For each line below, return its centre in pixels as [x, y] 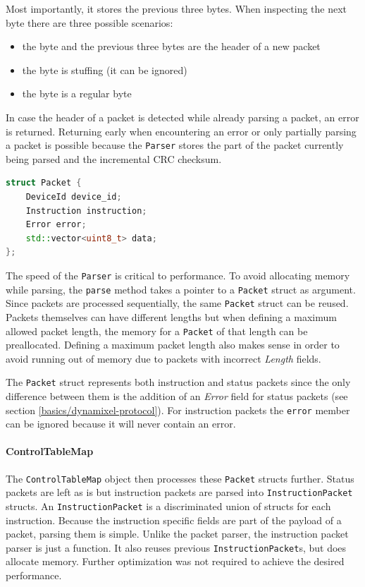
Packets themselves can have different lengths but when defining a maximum [171, 316]
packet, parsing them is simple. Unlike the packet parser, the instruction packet [177, 534]
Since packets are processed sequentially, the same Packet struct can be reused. [177, 303]
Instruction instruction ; [86, 211]
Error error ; [56, 225]
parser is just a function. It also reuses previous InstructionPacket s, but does [176, 547]
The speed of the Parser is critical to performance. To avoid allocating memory [178, 275]
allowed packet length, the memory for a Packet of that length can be [157, 331]
